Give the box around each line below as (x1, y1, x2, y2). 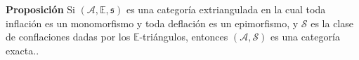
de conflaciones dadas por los (6, 29, 131, 44)
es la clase (311, 15, 353, 30)
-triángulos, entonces (139, 29, 228, 44)
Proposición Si (6, 2, 75, 16)
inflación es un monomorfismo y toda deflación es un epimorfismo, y (6, 15, 299, 30)
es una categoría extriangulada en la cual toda (126, 2, 326, 16)
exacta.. (6, 43, 39, 57)
